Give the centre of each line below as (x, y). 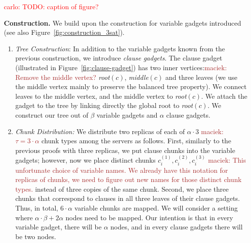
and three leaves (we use (201, 77)
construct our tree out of (52, 114)
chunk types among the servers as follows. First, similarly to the (136, 141)
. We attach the (224, 96)
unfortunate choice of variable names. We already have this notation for (122, 170)
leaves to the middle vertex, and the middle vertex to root (101, 96)
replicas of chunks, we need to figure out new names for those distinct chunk (128, 179)
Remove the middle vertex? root (62, 77)
